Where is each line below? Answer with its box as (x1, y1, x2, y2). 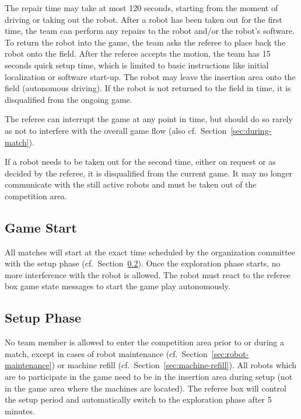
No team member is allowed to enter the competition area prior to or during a (5, 336, 285, 348)
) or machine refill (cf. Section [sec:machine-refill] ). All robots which (51, 359, 297, 371)
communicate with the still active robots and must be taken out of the (5, 178, 257, 191)
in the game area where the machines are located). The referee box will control (5, 382, 286, 394)
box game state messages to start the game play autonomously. (5, 280, 230, 292)
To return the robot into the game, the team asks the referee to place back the (5, 36, 286, 48)
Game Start (5, 218, 77, 236)
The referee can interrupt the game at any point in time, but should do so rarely (5, 113, 293, 125)
